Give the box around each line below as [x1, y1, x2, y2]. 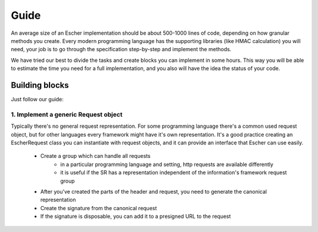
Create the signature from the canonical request [40, 204, 157, 211]
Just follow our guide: [11, 96, 64, 103]
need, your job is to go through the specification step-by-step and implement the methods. [11, 46, 232, 53]
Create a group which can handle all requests [40, 153, 151, 160]
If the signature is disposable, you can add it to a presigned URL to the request [40, 213, 231, 220]
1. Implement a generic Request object [11, 110, 123, 118]
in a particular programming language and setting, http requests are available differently [60, 161, 274, 168]
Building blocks [11, 80, 69, 90]
